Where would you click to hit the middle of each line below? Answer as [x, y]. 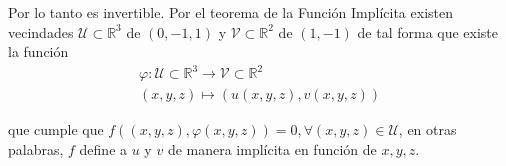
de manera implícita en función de [272, 148]
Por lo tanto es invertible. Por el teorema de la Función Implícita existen [230, 12]
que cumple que [56, 129]
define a [103, 148]
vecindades [41, 31]
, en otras [427, 129]
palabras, [36, 148]
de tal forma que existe [428, 31]
